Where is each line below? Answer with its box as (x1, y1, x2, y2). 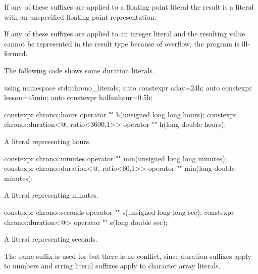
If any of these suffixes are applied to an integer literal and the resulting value (4, 28, 245, 39)
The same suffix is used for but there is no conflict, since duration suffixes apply (4, 250, 251, 261)
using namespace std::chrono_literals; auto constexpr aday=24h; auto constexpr (4, 82, 252, 93)
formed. (4, 48, 28, 59)
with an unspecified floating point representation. (4, 11, 157, 22)
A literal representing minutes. (4, 190, 98, 200)
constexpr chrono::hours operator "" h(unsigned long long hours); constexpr (4, 109, 237, 119)
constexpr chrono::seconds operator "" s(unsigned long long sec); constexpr (4, 206, 234, 217)
